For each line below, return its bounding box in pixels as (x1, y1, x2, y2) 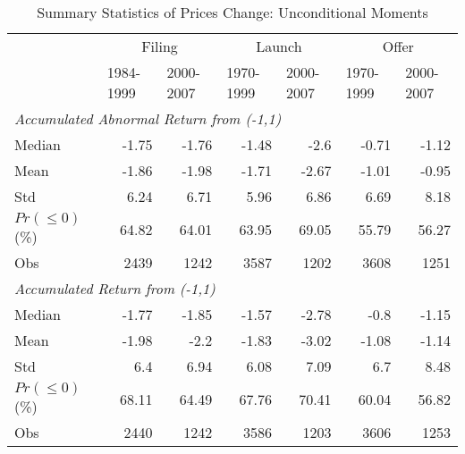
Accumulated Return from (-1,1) (14, 278, 216, 298)
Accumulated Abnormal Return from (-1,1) (14, 108, 282, 129)
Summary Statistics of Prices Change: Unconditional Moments (37, 2, 428, 22)
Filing (141, 36, 178, 56)
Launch (256, 36, 302, 56)
